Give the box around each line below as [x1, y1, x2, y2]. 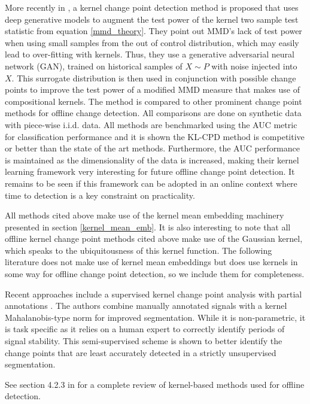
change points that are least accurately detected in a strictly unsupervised [5, 346, 276, 359]
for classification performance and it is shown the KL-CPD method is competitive [5, 130, 305, 142]
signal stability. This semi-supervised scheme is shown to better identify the [5, 335, 282, 347]
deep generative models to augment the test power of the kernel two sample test [5, 13, 299, 25]
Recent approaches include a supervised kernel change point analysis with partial [5, 287, 302, 300]
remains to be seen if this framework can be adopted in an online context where [5, 177, 297, 189]
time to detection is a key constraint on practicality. [5, 189, 195, 201]
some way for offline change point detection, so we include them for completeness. [5, 268, 305, 280]
